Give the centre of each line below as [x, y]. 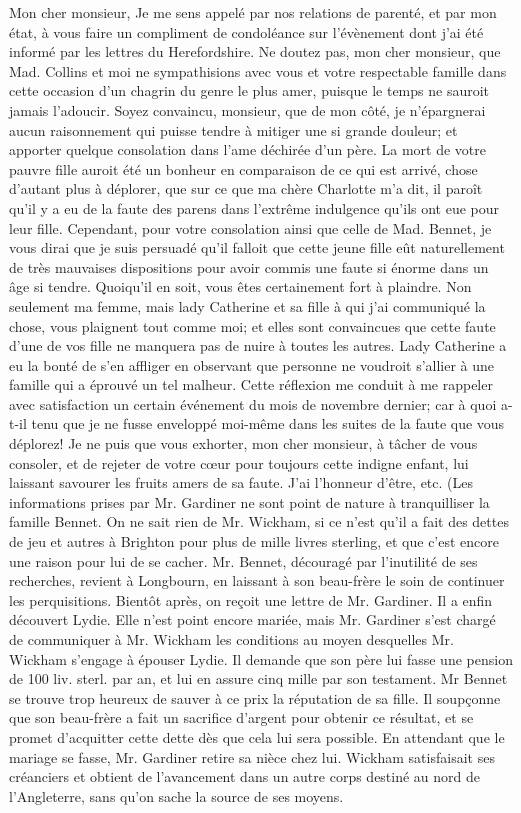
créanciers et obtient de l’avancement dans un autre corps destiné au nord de [245, 776]
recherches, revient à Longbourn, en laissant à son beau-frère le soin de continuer [257, 580]
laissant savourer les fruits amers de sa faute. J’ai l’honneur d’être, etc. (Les [241, 482]
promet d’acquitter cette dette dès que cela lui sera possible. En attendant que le [257, 736]
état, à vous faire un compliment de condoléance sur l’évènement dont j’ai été [246, 31]
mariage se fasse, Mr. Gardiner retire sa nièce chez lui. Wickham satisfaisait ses [252, 756]
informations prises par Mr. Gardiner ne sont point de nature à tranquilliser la [249, 501]
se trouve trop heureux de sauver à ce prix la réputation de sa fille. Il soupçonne [255, 697]
